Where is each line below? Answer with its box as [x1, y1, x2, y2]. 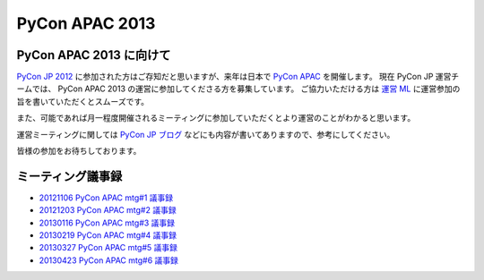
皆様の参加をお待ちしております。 [16, 146, 142, 157]
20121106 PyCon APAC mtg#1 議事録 [39, 192, 174, 203]
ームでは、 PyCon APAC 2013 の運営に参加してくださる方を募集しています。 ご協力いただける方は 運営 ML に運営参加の [16, 83, 461, 94]
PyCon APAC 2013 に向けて [16, 47, 171, 63]
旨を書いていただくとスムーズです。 [16, 96, 150, 106]
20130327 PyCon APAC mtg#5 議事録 [39, 242, 178, 253]
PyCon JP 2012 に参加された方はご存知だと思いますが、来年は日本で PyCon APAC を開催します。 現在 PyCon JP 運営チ [16, 72, 460, 82]
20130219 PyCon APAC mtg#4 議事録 [39, 230, 177, 241]
